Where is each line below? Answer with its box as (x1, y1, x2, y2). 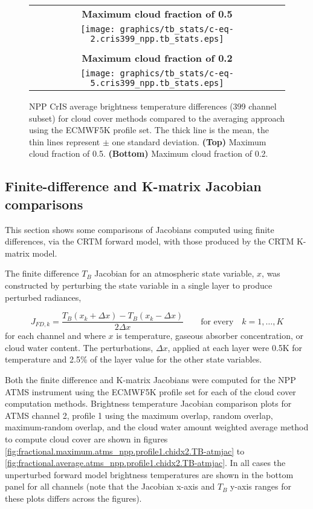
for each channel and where (5, 329, 106, 342)
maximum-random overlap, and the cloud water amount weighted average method (5, 421, 309, 433)
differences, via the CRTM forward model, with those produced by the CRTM (5, 235, 294, 248)
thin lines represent (29, 135, 100, 148)
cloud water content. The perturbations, (5, 341, 153, 353)
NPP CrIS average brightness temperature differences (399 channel (29, 100, 277, 112)
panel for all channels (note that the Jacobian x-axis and (5, 480, 215, 493)
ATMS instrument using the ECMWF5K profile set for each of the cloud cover (5, 385, 296, 398)
